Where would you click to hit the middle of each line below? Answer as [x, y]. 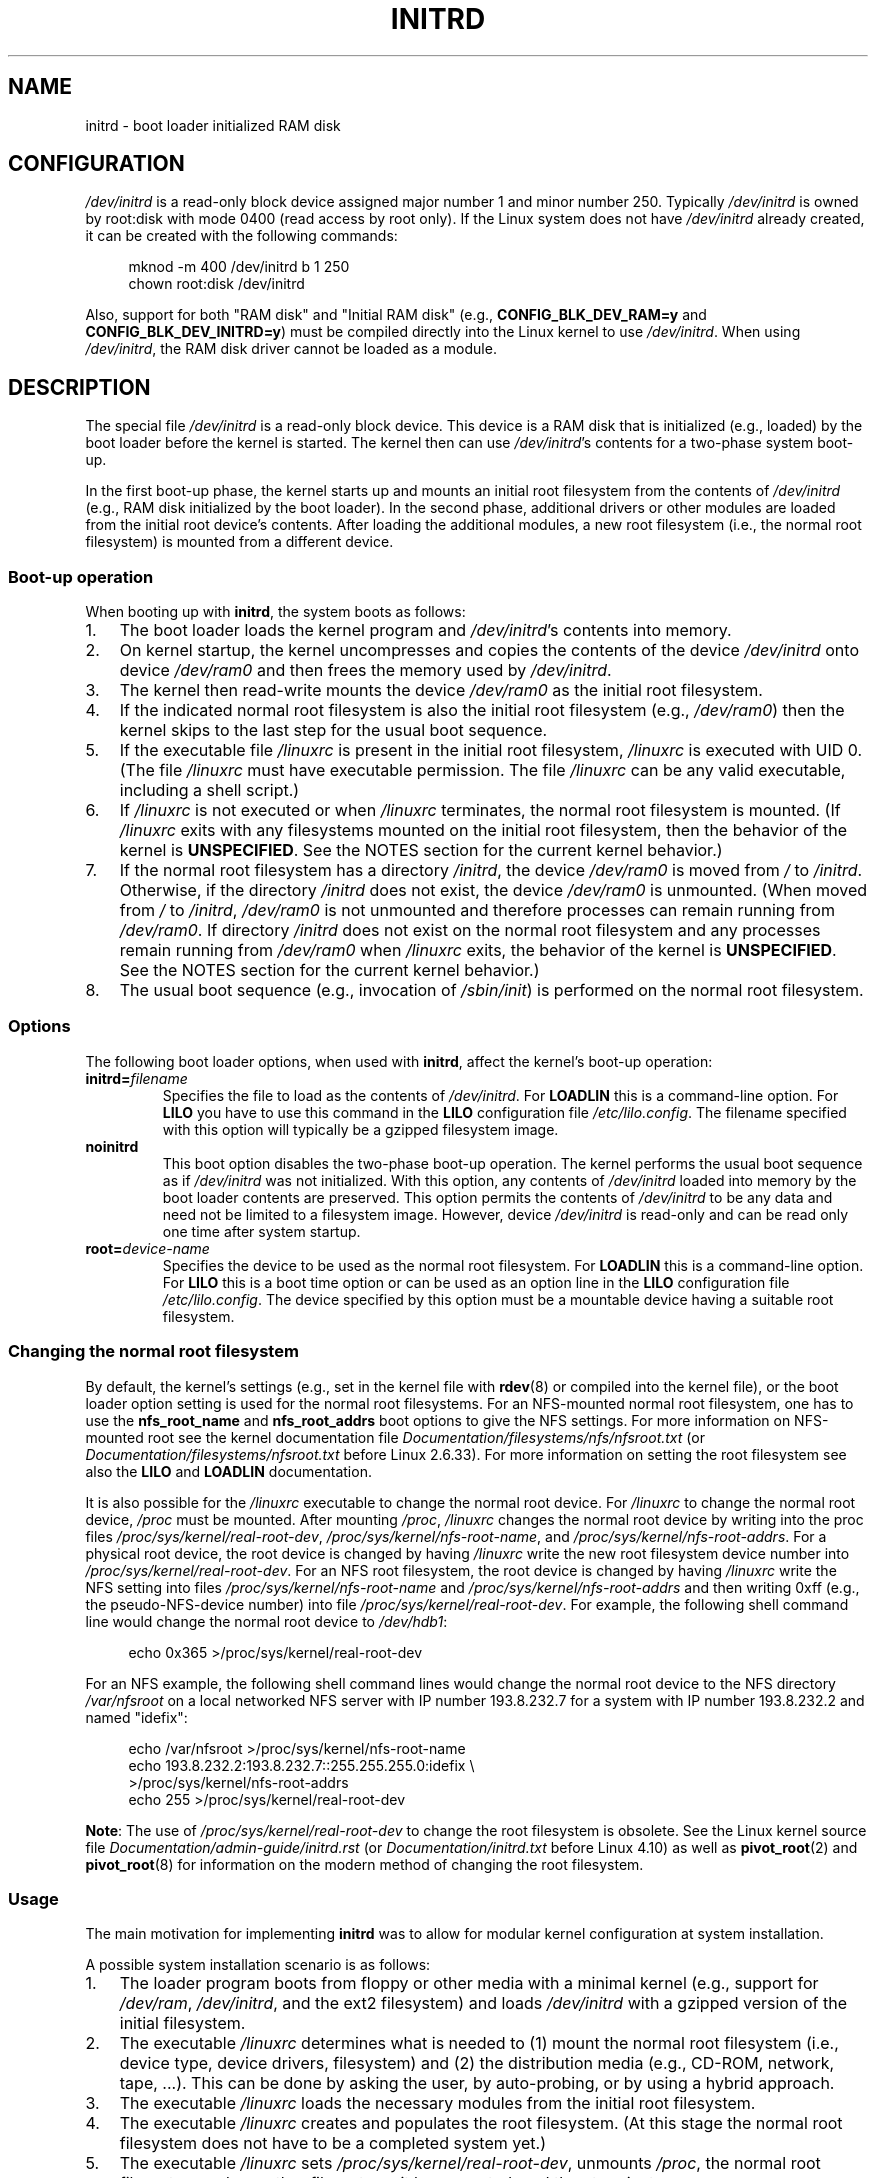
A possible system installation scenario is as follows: [258, 1965]
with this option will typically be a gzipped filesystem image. [360, 1129]
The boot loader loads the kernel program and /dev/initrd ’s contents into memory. [425, 630]
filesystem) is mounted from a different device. [239, 542]
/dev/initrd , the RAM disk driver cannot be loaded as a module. [291, 349]
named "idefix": [136, 1717]
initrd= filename [136, 1078]
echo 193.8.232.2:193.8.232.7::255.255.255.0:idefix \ [301, 1765]
